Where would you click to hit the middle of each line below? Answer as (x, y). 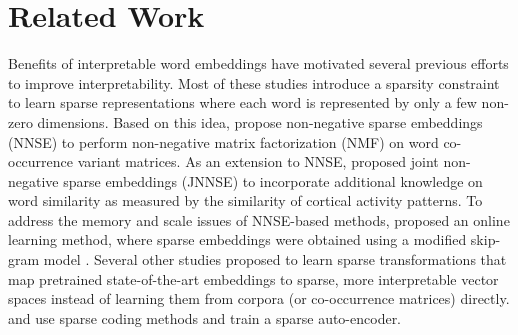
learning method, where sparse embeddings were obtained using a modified (237, 239)
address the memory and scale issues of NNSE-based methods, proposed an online (259, 219)
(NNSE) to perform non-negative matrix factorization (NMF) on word (223, 141)
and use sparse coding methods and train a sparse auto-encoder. (205, 317)
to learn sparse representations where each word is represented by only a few (242, 102)
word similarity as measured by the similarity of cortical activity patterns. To (245, 200)
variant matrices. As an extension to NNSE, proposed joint (258, 161)
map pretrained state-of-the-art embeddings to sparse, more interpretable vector (253, 278)
